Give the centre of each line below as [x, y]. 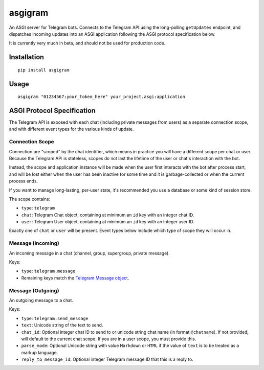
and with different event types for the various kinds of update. [71, 129]
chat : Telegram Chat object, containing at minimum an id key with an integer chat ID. [108, 215]
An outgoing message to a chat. [41, 300]
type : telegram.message [48, 271]
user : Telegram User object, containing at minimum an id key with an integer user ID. [108, 222]
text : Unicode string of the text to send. [62, 325]
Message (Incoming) [34, 243]
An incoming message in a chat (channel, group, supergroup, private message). [89, 253]
